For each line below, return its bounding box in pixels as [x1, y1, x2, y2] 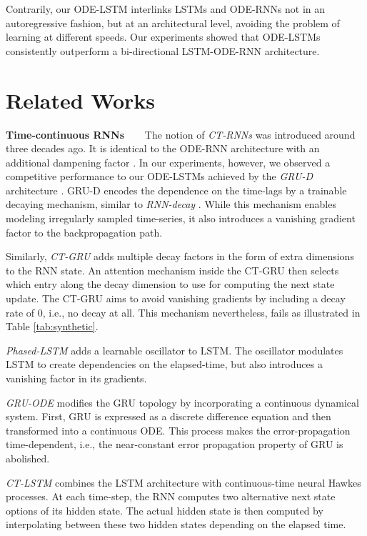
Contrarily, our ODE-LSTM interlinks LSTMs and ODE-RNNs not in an [6, 1, 326, 16]
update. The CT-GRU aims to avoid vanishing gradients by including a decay [6, 291, 346, 306]
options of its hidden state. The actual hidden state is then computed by [6, 502, 323, 517]
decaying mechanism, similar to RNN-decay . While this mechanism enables [6, 197, 336, 212]
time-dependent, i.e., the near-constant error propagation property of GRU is [6, 437, 343, 452]
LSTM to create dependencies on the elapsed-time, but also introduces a [6, 357, 323, 372]
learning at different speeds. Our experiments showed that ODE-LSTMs [6, 29, 321, 44]
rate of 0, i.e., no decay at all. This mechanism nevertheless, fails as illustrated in [6, 304, 361, 319]
